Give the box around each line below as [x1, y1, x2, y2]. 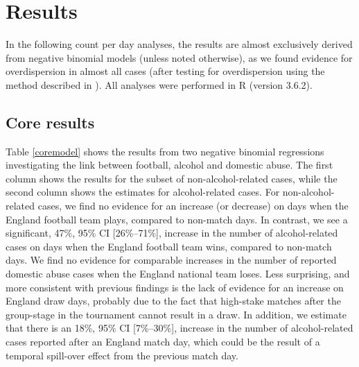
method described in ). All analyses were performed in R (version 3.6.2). [6, 77, 313, 92]
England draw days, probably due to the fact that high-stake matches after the [6, 293, 341, 308]
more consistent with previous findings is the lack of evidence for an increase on [6, 280, 344, 294]
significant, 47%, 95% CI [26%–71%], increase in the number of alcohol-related [6, 225, 338, 240]
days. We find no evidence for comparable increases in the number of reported [6, 253, 337, 267]
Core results [6, 111, 95, 133]
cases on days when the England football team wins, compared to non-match [6, 239, 332, 253]
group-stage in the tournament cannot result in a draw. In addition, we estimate [6, 307, 347, 321]
